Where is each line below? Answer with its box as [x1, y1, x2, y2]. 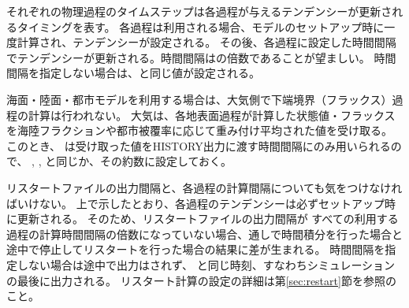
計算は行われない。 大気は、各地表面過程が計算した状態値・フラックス [28, 106, 396, 123]
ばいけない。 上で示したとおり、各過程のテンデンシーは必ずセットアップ [6, 195, 385, 211]
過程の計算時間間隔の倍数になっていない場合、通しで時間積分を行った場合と [6, 225, 403, 242]
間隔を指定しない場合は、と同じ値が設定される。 [6, 65, 260, 81]
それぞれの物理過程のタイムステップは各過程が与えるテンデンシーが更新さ [6, 3, 392, 19]
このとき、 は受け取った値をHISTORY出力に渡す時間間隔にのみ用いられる [6, 137, 391, 154]
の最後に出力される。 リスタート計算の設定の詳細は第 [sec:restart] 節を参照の [6, 272, 396, 288]
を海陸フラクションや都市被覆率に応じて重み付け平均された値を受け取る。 [6, 122, 392, 139]
